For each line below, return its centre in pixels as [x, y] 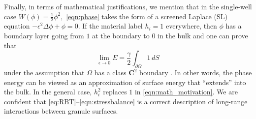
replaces [115, 92]
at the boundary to [121, 36]
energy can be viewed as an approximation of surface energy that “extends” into [125, 82]
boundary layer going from [44, 36]
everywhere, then [191, 26]
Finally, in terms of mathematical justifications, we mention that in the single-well [128, 6]
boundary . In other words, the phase [196, 72]
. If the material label [110, 26]
